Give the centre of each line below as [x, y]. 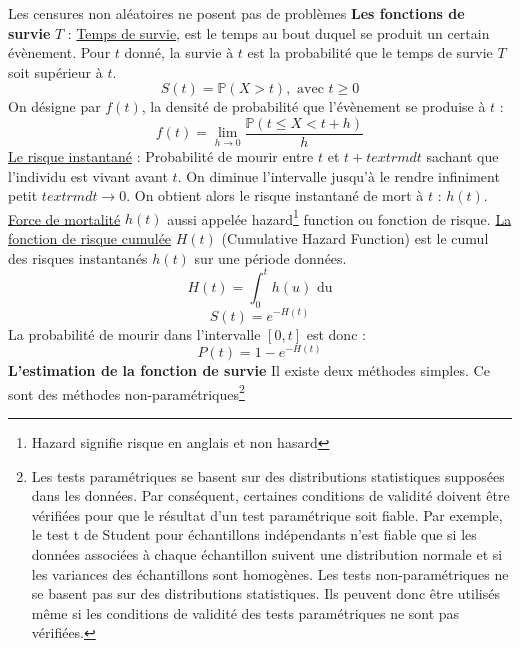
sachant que [462, 156]
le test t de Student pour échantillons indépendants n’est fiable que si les [254, 534]
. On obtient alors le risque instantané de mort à [275, 195]
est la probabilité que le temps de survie [370, 52]
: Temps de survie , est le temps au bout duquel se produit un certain [278, 32]
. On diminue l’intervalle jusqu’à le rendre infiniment [338, 175]
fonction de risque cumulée [90, 238]
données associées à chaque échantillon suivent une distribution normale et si [267, 553]
